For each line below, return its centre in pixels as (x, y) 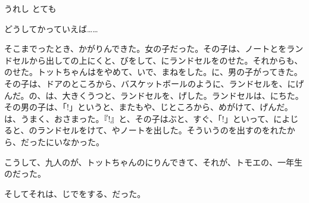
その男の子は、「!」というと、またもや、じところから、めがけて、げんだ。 (149, 107)
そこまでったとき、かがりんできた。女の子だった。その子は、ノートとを (146, 49)
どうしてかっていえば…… (51, 28)
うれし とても (30, 8)
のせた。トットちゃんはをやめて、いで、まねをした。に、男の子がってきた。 (153, 72)
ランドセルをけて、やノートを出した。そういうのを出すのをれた (162, 130)
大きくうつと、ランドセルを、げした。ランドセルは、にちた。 (183, 95)
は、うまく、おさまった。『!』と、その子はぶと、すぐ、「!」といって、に (143, 118)
